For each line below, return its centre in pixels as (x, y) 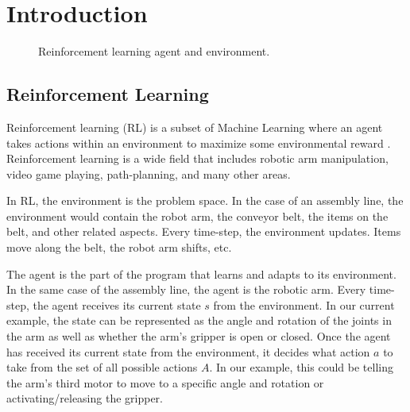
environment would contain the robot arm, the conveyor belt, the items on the (197, 216)
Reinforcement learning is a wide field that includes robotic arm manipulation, (197, 158)
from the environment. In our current (304, 304)
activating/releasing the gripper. (85, 398)
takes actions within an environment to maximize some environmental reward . (199, 142)
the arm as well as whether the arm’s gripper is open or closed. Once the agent (199, 336)
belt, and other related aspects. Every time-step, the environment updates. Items (204, 231)
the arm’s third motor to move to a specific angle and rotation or (165, 382)
